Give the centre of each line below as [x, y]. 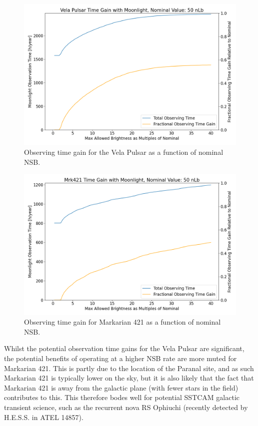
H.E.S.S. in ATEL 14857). [44, 417]
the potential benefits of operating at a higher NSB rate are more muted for [120, 358]
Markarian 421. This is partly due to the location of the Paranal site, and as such [129, 368]
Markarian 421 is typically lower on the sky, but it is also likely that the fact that [129, 378]
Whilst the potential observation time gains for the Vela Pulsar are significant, [124, 348]
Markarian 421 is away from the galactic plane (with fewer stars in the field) [121, 387]
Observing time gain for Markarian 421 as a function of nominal [122, 322]
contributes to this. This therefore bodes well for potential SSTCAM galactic [122, 397]
